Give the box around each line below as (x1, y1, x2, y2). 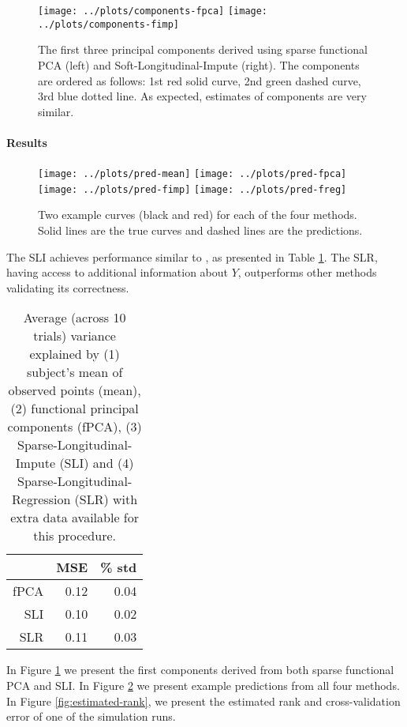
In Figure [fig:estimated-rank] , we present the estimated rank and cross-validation (6, 692, 401, 709)
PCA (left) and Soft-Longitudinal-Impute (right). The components (38, 56, 360, 73)
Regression (12, 490, 71, 509)
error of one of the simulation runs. (6, 708, 176, 725)
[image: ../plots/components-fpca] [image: (38, 6, 268, 17)
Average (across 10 (23, 308, 126, 327)
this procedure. (33, 526, 116, 545)
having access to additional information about (6, 264, 229, 281)
